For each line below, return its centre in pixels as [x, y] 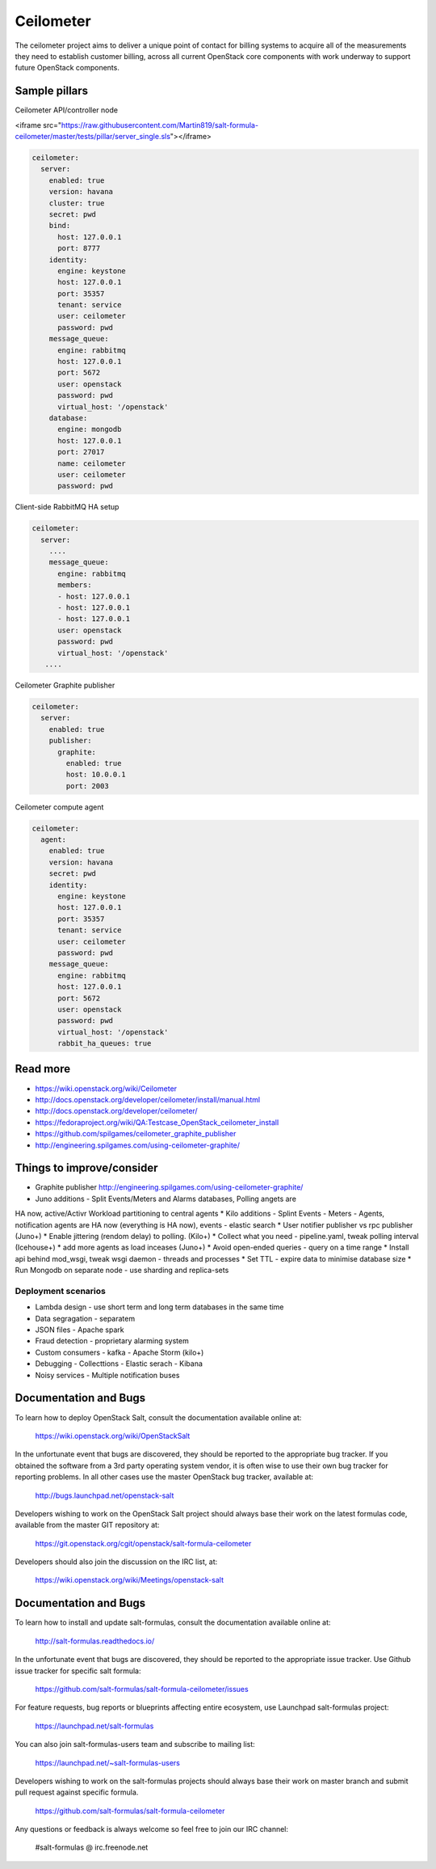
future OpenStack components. [67, 68]
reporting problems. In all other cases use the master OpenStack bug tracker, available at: [164, 1477]
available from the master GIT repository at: [87, 1525]
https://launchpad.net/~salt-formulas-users [108, 1762]
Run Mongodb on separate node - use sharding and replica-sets [122, 1271]
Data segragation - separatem [85, 1318]
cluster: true [77, 203]
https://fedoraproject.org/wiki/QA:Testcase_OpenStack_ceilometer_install [157, 1122]
